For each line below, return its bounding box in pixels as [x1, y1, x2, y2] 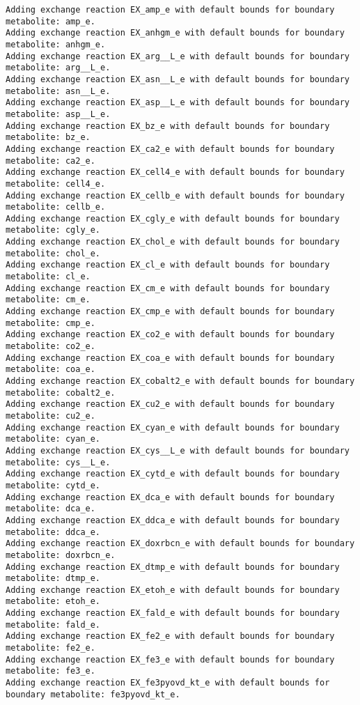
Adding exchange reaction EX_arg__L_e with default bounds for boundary [6, 51, 350, 61]
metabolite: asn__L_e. [6, 86, 111, 96]
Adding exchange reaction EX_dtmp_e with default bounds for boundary [6, 561, 340, 572]
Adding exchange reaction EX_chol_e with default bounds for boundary [6, 237, 340, 247]
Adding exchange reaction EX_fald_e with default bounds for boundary [6, 608, 340, 619]
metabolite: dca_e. [6, 504, 95, 514]
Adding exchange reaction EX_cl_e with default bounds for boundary [6, 260, 330, 270]
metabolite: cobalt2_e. [6, 387, 116, 398]
